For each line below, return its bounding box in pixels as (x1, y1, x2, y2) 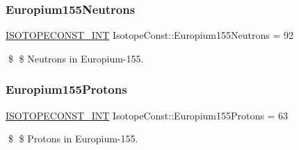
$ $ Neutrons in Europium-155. (8, 51, 144, 65)
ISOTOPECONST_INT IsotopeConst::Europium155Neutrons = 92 (6, 28, 293, 42)
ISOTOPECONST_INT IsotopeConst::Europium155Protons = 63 (6, 108, 288, 122)
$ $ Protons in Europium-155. (8, 131, 138, 146)
